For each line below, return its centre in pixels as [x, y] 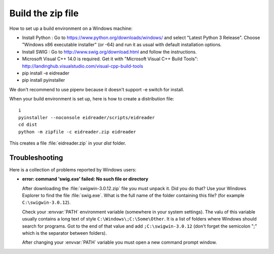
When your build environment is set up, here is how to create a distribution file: [92, 99]
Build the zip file [44, 13]
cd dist [28, 125]
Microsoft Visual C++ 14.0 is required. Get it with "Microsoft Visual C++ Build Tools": [110, 59]
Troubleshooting [36, 157]
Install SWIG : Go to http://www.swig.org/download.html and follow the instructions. [110, 52]
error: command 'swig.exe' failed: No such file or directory [85, 179]
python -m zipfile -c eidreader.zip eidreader [77, 132]
